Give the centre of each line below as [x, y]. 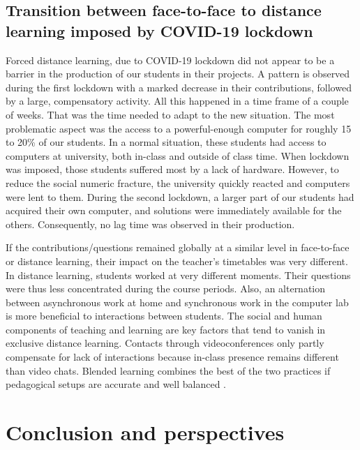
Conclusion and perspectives [145, 432]
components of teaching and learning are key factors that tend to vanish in [166, 329]
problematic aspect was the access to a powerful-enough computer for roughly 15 [179, 128]
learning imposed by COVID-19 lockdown [159, 30]
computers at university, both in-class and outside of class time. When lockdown [178, 155]
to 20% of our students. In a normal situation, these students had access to [166, 142]
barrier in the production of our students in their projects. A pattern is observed [178, 74]
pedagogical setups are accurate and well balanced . [116, 384]
